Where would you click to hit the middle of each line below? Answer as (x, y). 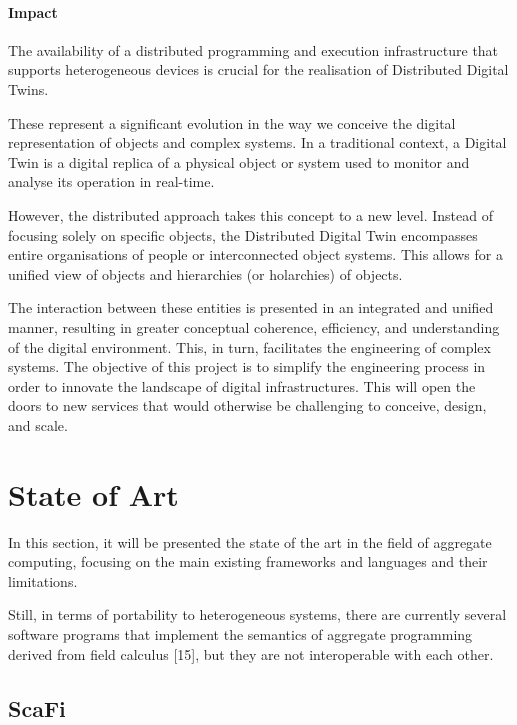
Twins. (28, 88)
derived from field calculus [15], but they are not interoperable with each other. (251, 653)
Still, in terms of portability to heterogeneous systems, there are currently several (257, 614)
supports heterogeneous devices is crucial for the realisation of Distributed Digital (258, 69)
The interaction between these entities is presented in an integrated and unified (251, 307)
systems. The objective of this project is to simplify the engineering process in (247, 366)
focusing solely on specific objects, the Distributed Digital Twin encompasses (243, 234)
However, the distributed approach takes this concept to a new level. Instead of (250, 214)
